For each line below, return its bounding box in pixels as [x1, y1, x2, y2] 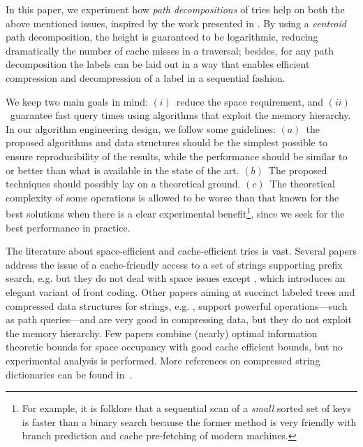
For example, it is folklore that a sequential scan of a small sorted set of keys [22, 401, 351, 416]
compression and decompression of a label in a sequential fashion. [6, 70, 286, 85]
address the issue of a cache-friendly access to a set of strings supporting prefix [6, 257, 343, 271]
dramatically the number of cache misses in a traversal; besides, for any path [6, 43, 334, 57]
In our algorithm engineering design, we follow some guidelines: [6, 121, 276, 136]
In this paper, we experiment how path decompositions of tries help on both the [6, 2, 345, 16]
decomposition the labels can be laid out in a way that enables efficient [6, 57, 310, 71]
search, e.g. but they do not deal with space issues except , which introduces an [6, 271, 346, 285]
